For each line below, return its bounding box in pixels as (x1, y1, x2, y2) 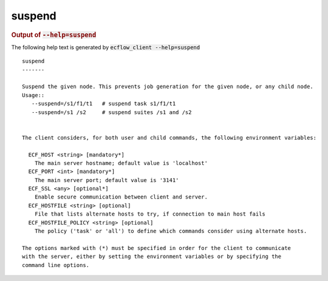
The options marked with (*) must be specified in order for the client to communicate (22, 245, 292, 251)
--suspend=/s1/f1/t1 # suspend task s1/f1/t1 (31, 100, 176, 107)
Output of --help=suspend (11, 30, 97, 39)
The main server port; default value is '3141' (34, 177, 179, 183)
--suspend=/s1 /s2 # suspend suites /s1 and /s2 (31, 109, 192, 115)
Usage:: (22, 92, 45, 98)
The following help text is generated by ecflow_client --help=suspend (11, 43, 200, 51)
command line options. (22, 262, 90, 268)
